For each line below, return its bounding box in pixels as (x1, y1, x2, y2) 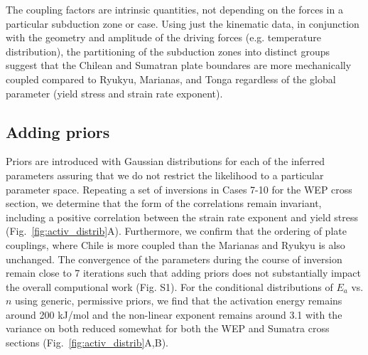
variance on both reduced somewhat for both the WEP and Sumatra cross (6, 321, 330, 336)
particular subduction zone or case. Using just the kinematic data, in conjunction (6, 16, 359, 31)
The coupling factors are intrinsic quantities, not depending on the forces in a (6, 2, 343, 16)
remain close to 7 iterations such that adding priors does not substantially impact (6, 265, 362, 280)
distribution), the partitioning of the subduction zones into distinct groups (6, 43, 330, 58)
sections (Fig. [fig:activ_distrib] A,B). (6, 335, 168, 350)
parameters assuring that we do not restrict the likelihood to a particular (6, 167, 324, 182)
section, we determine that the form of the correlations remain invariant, (6, 196, 322, 211)
